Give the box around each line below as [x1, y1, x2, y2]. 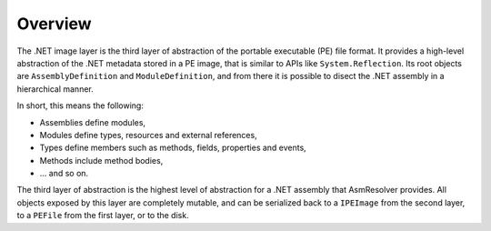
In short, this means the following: [16, 100, 145, 111]
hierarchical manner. [16, 83, 95, 95]
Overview [16, 14, 92, 34]
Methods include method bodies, [39, 155, 164, 166]
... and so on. [39, 168, 89, 179]
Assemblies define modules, [39, 116, 145, 127]
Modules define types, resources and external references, [39, 129, 258, 140]
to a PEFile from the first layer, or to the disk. [16, 210, 190, 221]
